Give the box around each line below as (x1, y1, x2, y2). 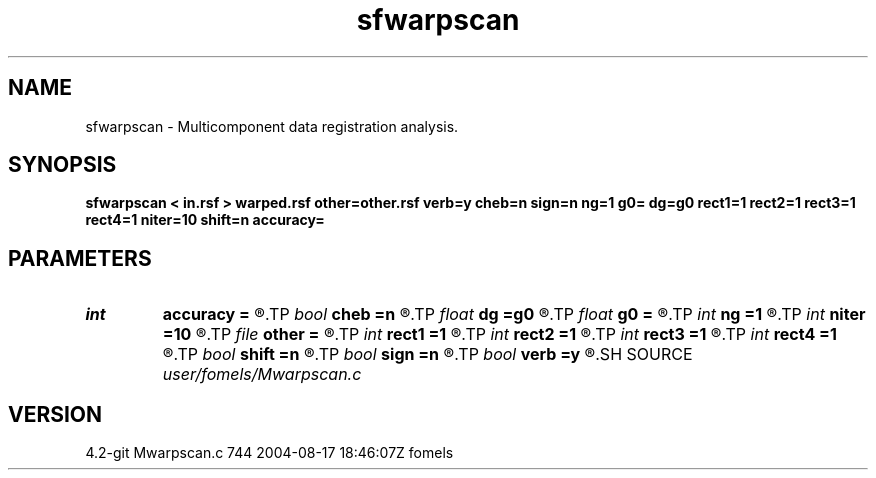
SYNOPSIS (8, 152, 117, 178)
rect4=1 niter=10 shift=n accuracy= (85, 211, 325, 229)
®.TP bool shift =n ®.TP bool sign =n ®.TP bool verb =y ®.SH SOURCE (162, 344, 693, 365)
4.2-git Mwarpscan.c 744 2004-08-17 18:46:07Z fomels (85, 444, 454, 462)
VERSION (8, 401, 103, 427)
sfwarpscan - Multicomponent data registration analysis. (85, 117, 459, 135)
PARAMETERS (8, 245, 152, 271)
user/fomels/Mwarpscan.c (162, 364, 362, 385)
